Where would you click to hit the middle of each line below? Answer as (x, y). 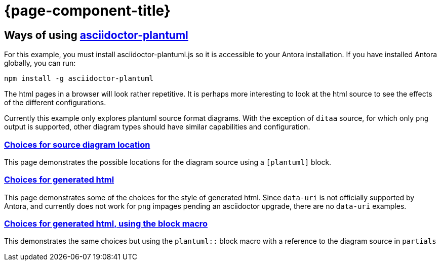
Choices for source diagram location (77, 144)
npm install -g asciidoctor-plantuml (79, 79)
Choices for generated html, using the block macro (106, 224)
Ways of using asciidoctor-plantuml (96, 35)
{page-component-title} (87, 11)
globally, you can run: (40, 63)
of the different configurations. (55, 103)
